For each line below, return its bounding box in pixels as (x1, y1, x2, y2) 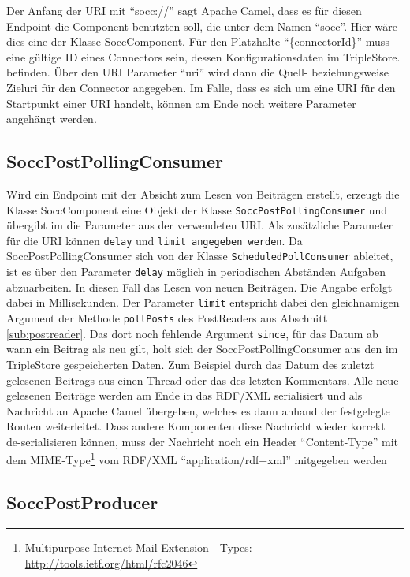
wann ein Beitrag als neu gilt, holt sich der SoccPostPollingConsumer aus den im (6, 341, 398, 357)
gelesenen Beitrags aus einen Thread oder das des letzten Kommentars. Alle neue (6, 371, 399, 388)
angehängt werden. (6, 110, 97, 127)
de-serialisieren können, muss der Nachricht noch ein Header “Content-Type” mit (6, 433, 399, 449)
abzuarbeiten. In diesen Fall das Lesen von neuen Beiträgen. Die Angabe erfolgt (6, 278, 393, 295)
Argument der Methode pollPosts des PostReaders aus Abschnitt (6, 310, 328, 326)
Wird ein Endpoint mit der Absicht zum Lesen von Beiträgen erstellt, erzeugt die (6, 185, 400, 202)
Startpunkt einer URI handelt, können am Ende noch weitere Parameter (6, 95, 356, 111)
